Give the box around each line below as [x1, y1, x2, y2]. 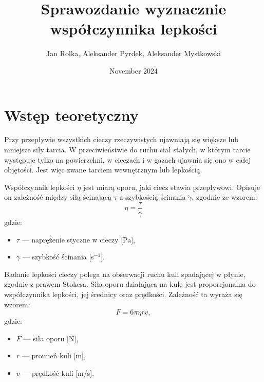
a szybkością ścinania [119, 192, 186, 202]
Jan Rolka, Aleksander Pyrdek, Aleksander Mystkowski [46, 48, 221, 59]
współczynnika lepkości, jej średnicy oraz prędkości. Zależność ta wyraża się [4, 289, 242, 300]
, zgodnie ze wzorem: [192, 192, 257, 202]
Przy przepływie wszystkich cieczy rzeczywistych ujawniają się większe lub [4, 134, 239, 145]
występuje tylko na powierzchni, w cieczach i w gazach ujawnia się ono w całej [4, 154, 251, 165]
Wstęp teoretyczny [4, 104, 139, 125]
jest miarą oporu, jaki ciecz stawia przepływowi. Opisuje [83, 181, 260, 192]
